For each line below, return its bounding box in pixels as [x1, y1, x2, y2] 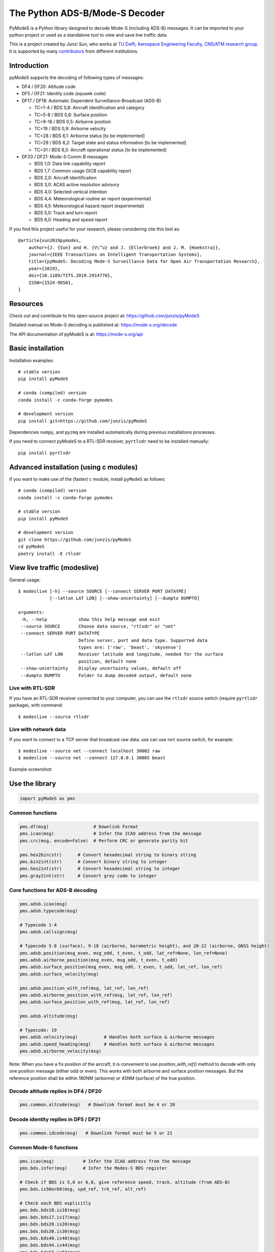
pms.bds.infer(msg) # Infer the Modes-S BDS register [19, 1165, 167, 1171]
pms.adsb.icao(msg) [19, 901, 67, 906]
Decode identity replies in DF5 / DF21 [9, 1116, 101, 1123]
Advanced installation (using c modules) [9, 463, 138, 471]
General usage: [9, 576, 41, 583]
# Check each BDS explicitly [19, 1200, 91, 1206]
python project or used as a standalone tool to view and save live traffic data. [9, 32, 168, 38]
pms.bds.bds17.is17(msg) [19, 1214, 81, 1220]
